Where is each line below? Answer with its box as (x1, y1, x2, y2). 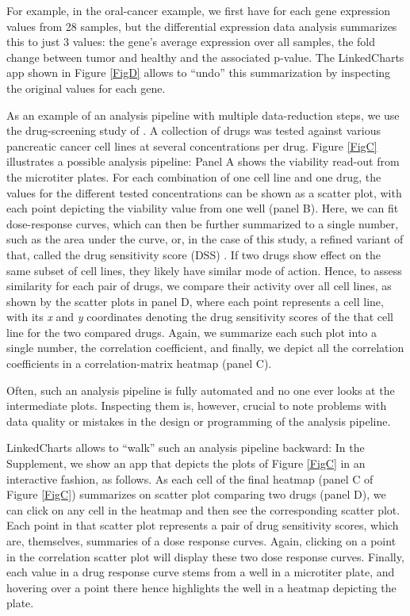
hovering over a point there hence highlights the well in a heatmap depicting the (6, 579, 397, 595)
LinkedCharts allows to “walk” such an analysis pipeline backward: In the (6, 439, 365, 456)
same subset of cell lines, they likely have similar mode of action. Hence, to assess (6, 262, 402, 278)
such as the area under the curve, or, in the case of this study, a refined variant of (6, 231, 404, 247)
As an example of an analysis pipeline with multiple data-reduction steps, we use (6, 106, 400, 123)
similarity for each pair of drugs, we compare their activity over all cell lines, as (6, 277, 392, 294)
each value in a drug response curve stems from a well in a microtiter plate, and (6, 564, 395, 580)
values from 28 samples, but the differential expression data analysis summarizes (6, 17, 397, 34)
